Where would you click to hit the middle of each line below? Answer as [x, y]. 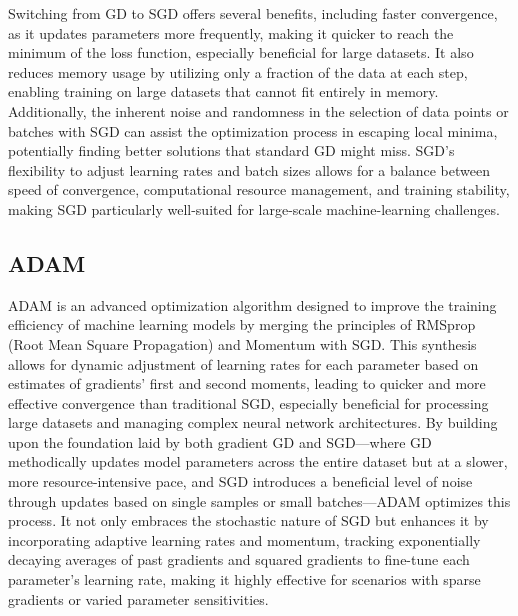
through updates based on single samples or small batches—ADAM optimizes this [259, 500]
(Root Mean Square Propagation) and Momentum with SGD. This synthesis [242, 343]
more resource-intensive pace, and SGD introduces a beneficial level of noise [240, 481]
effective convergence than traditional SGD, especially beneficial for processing [248, 402]
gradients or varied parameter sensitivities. [138, 598]
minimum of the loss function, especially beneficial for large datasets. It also [241, 52]
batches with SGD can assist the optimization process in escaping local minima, [253, 130]
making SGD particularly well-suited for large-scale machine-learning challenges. [254, 208]
